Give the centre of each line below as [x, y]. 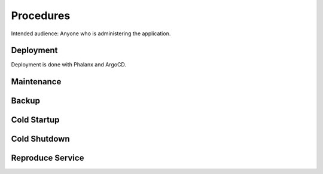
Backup [25, 101]
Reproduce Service [48, 158]
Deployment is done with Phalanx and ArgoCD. [69, 65]
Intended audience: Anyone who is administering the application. [91, 33]
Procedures [41, 16]
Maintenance [36, 82]
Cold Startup [35, 120]
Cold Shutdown [40, 139]
